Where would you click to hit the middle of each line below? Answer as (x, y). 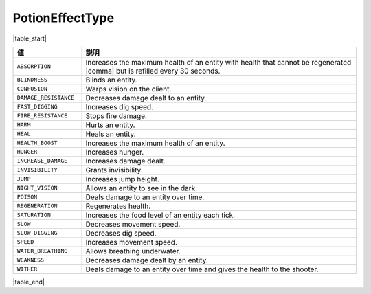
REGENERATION (37, 206)
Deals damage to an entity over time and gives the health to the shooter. (202, 269)
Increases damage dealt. (126, 161)
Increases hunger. (115, 152)
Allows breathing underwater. (133, 251)
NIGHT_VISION (37, 188)
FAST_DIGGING (37, 107)
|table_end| (29, 282)
